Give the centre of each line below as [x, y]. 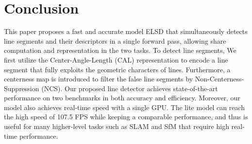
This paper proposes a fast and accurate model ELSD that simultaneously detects [126, 31]
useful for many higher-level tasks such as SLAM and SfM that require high [117, 126]
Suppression [22, 88]
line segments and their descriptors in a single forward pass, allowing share [115, 40]
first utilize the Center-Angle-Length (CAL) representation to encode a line [116, 59]
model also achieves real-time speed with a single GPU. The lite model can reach [125, 107]
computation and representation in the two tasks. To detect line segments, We [120, 50]
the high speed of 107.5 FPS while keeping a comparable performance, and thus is [126, 117]
